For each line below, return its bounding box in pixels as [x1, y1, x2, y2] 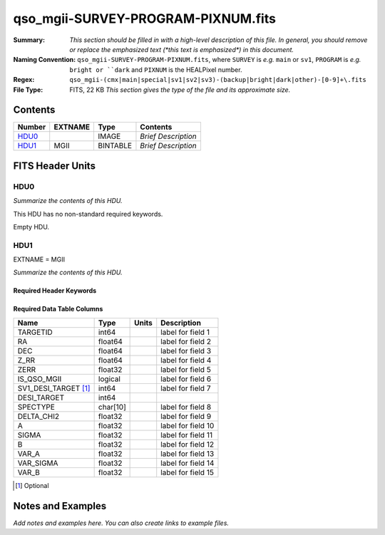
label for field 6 [160, 374, 212, 384]
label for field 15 [160, 467, 214, 477]
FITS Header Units [13, 160, 96, 172]
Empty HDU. [13, 222, 50, 231]
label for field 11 [160, 430, 213, 440]
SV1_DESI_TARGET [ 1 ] [17, 383, 91, 393]
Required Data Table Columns [13, 305, 103, 313]
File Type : [13, 85, 43, 94]
